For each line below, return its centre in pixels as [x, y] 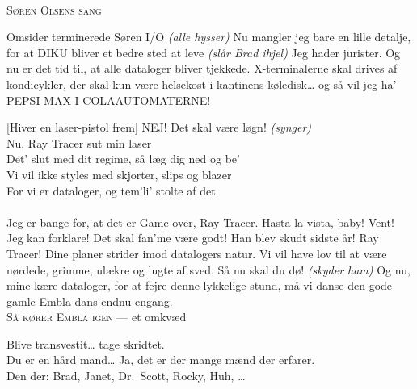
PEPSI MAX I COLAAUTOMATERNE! [109, 100]
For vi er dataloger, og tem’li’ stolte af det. [113, 190]
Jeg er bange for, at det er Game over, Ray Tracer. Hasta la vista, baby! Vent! [200, 222]
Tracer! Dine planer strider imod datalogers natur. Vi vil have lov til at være [197, 253]
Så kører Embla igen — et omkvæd [97, 317]
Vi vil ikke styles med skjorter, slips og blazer [119, 174]
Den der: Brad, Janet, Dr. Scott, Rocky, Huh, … [126, 376]
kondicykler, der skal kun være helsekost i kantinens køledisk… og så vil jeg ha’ [202, 84]
